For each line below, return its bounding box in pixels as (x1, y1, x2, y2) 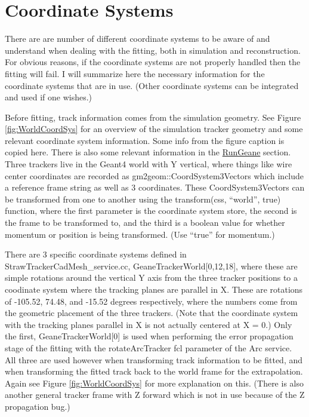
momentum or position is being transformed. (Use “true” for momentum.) (5, 228, 275, 240)
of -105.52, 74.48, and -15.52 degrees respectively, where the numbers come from (5, 295, 298, 307)
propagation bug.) (5, 400, 70, 412)
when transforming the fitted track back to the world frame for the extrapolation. (5, 365, 303, 378)
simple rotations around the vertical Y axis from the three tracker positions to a (5, 271, 298, 284)
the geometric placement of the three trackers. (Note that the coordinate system (5, 306, 298, 319)
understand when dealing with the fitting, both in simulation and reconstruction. (5, 44, 301, 56)
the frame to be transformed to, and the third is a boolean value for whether (5, 216, 285, 229)
